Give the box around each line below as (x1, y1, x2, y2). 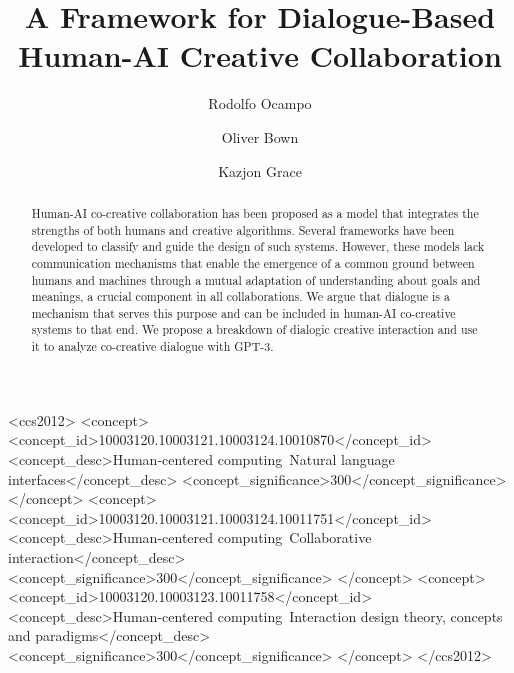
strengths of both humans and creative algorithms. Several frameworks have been (31, 221, 455, 238)
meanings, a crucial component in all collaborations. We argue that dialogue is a (31, 288, 450, 305)
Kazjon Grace (218, 160, 302, 181)
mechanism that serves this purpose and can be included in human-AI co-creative (31, 304, 456, 321)
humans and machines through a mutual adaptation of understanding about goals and (31, 271, 481, 288)
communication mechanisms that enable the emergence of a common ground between (31, 254, 475, 271)
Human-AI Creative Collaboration (18, 35, 502, 76)
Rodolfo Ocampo (208, 93, 312, 114)
